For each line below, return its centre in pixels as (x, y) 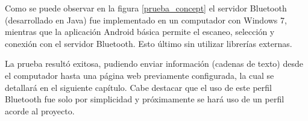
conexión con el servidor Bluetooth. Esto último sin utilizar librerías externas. (149, 43)
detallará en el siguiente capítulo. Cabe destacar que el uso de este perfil (138, 87)
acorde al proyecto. (40, 110)
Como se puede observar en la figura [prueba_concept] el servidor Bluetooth (146, 8)
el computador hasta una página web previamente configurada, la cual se (140, 75)
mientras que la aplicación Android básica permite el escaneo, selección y (140, 32)
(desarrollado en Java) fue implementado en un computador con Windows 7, (146, 20)
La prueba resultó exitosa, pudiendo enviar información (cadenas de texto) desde (154, 64)
